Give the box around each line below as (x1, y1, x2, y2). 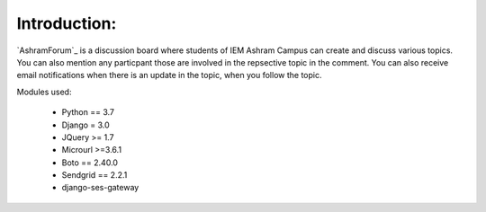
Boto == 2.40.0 (61, 157, 119, 168)
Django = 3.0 (61, 119, 110, 130)
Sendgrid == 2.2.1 (61, 170, 128, 181)
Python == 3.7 (61, 107, 115, 118)
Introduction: (16, 13, 117, 33)
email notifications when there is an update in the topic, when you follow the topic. (16, 70, 322, 81)
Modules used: (16, 86, 72, 97)
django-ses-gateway (61, 182, 139, 193)
